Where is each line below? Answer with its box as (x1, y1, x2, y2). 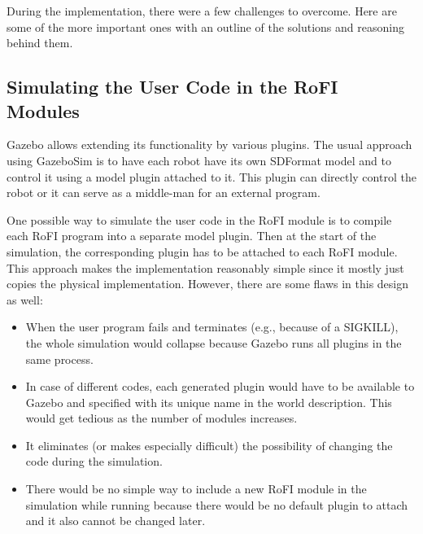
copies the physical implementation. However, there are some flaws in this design (7, 275, 409, 292)
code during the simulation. (25, 453, 163, 470)
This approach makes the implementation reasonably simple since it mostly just (7, 259, 404, 276)
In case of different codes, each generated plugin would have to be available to (25, 378, 415, 395)
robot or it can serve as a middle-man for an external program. (7, 184, 321, 201)
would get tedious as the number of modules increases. (25, 409, 298, 427)
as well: (7, 291, 43, 308)
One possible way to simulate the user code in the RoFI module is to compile (7, 211, 392, 228)
